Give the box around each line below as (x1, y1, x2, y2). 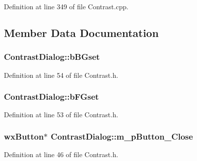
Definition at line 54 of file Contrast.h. (4, 70, 118, 80)
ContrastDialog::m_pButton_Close (51, 130, 193, 142)
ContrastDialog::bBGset (4, 51, 100, 63)
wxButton (4, 130, 44, 142)
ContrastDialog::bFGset (4, 90, 99, 103)
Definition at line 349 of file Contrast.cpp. (4, 1, 128, 11)
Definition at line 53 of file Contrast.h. (4, 109, 118, 120)
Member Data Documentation (4, 25, 159, 40)
